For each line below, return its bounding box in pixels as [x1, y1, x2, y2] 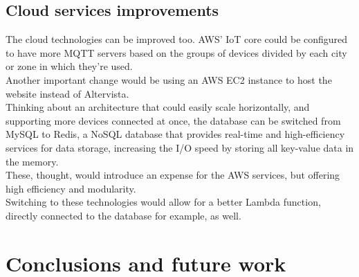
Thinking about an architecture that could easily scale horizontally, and [6, 100, 310, 114]
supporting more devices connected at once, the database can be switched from [6, 113, 341, 127]
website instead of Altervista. [6, 86, 129, 100]
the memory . [6, 154, 59, 168]
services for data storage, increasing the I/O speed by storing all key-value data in [6, 140, 354, 154]
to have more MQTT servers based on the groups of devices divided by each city [6, 45, 347, 60]
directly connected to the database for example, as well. [6, 208, 241, 222]
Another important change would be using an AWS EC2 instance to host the [6, 72, 332, 87]
